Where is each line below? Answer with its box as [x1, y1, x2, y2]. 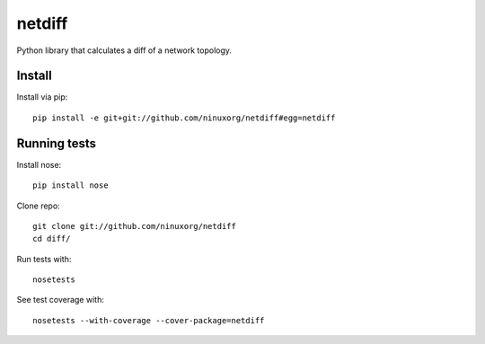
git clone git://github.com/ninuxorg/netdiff [32, 221, 237, 231]
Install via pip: [16, 92, 68, 102]
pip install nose [32, 181, 109, 190]
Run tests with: [16, 253, 72, 264]
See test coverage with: [16, 295, 105, 305]
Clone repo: [16, 200, 60, 211]
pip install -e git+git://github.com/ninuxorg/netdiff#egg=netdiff [32, 112, 336, 123]
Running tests [16, 136, 97, 151]
